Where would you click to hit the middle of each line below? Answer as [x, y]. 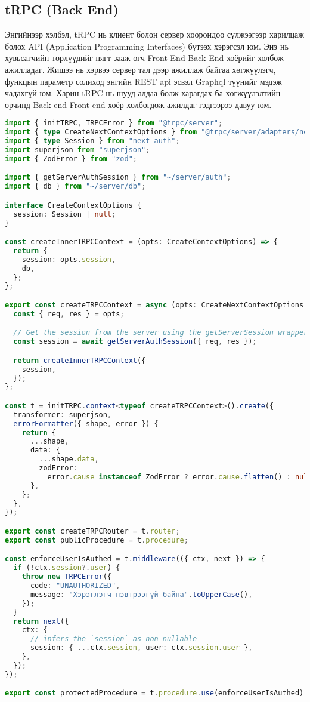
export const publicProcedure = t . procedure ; [97, 540]
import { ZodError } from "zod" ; [71, 158]
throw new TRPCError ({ [67, 577]
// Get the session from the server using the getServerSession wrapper [161, 333]
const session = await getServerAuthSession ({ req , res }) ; [135, 342]
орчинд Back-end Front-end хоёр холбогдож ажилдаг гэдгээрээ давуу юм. [138, 104]
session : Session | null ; [65, 214]
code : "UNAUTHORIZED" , [75, 586]
